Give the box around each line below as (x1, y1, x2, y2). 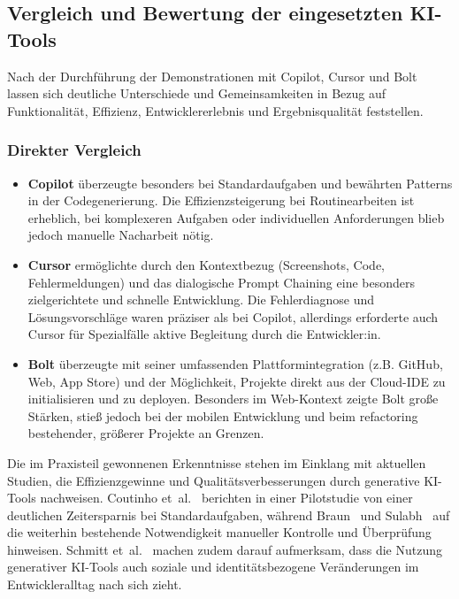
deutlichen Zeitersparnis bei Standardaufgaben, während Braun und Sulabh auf (7, 505, 450, 524)
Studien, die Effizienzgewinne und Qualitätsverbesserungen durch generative (7, 471, 420, 489)
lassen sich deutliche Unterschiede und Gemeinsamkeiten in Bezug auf (7, 84, 386, 103)
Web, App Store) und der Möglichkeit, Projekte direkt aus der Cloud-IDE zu (27, 372, 446, 390)
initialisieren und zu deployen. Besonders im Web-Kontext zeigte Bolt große (27, 389, 439, 408)
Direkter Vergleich (7, 139, 142, 161)
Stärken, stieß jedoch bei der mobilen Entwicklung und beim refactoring (27, 406, 418, 425)
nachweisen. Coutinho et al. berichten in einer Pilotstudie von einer (40, 488, 413, 507)
